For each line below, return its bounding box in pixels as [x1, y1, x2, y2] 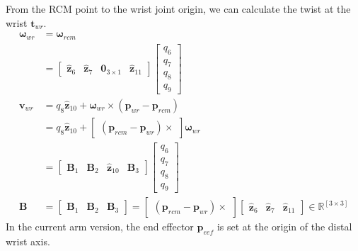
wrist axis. [6, 234, 50, 249]
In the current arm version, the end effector [6, 219, 194, 234]
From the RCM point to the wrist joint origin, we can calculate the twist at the [6, 1, 351, 16]
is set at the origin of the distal [216, 219, 352, 234]
